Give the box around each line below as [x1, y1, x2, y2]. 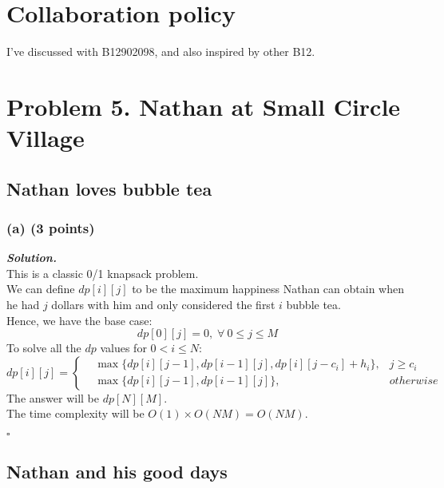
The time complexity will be [6, 405, 145, 422]
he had [6, 296, 40, 313]
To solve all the [6, 339, 81, 356]
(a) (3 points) [6, 217, 95, 237]
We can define [6, 280, 75, 297]
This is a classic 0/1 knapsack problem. [6, 264, 199, 281]
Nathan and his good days [6, 459, 228, 484]
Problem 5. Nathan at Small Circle [6, 89, 401, 122]
